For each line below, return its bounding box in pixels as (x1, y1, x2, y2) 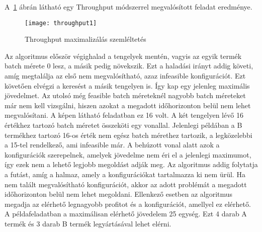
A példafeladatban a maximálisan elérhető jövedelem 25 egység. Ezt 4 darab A (5, 208, 247, 219)
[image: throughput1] (25, 19, 97, 27)
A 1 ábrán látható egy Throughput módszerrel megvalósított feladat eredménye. (5, 2, 252, 12)
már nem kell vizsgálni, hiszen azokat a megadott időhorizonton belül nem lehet (5, 100, 251, 110)
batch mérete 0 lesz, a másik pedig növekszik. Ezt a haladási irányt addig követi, (5, 60, 253, 71)
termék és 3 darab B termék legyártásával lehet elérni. (5, 218, 171, 228)
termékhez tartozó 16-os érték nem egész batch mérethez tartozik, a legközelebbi (5, 129, 252, 140)
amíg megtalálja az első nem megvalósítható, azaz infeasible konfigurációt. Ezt (5, 70, 246, 81)
